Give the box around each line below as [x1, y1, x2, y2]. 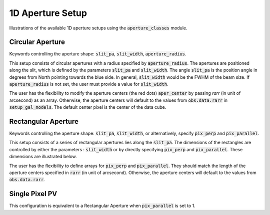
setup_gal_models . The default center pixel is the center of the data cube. [9, 104, 166, 110]
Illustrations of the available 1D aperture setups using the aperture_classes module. [9, 25, 187, 31]
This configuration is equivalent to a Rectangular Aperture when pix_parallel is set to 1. [9, 203, 195, 209]
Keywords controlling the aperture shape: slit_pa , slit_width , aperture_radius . [9, 51, 186, 57]
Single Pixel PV [9, 190, 57, 198]
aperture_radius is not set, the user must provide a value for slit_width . [9, 81, 168, 87]
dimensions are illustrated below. [9, 154, 77, 160]
